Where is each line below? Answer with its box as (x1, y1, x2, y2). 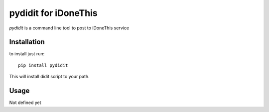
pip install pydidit (18, 62, 68, 68)
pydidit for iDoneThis (9, 7, 98, 18)
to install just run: (9, 51, 45, 57)
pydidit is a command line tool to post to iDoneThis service (9, 25, 130, 31)
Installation (9, 38, 45, 46)
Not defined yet (9, 100, 42, 106)
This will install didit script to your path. (9, 74, 90, 80)
